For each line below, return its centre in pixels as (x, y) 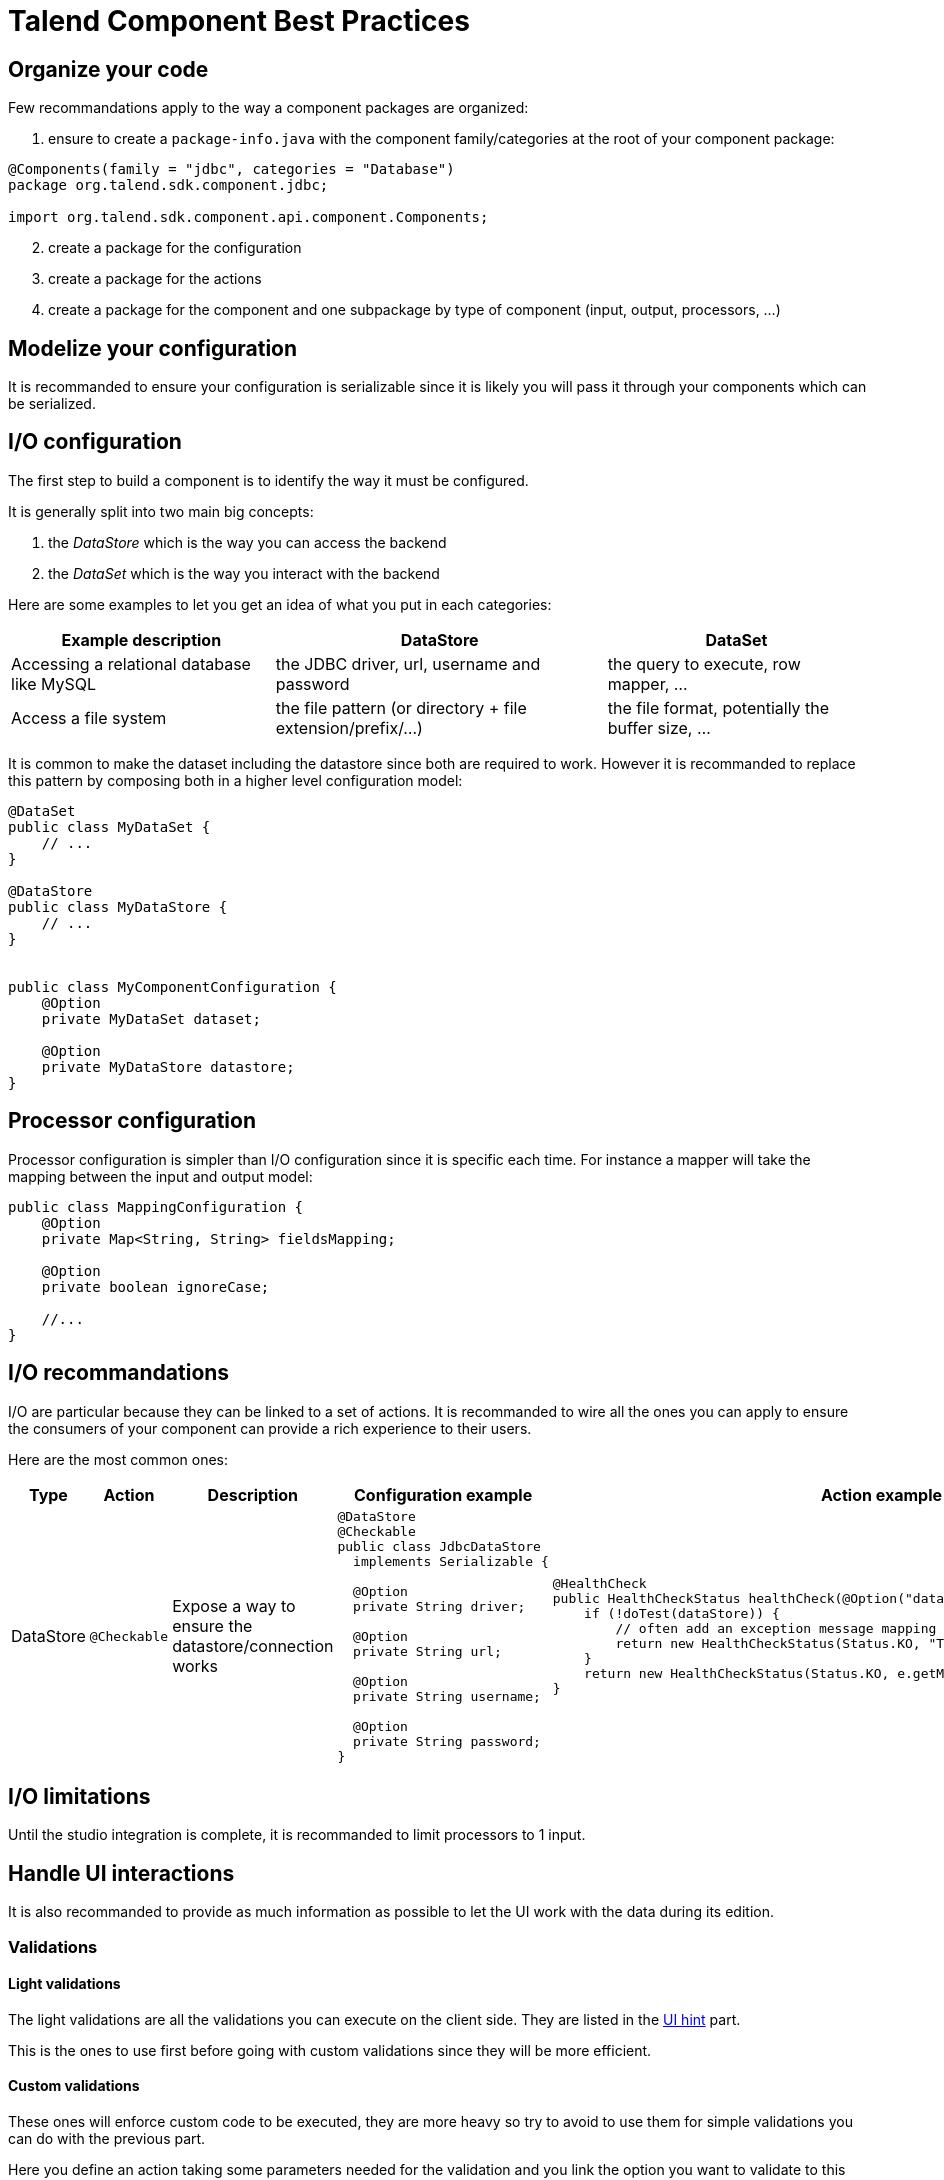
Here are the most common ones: (118, 1459)
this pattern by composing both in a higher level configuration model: (235, 780)
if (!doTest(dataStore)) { (682, 1614)
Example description (141, 639)
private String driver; (439, 1606)
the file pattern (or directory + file (401, 707)
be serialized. (52, 404)
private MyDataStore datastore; (168, 1066)
